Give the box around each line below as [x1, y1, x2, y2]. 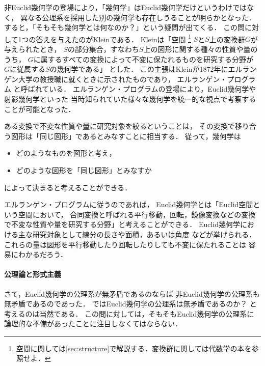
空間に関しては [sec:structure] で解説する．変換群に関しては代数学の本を [16, 343, 252, 353]
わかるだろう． [18, 249, 68, 260]
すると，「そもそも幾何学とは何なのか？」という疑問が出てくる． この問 [4, 22, 245, 33]
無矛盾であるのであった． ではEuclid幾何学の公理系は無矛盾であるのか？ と [4, 298, 257, 309]
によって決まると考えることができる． [4, 182, 132, 192]
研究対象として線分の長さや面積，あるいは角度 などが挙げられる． [32, 229, 256, 239]
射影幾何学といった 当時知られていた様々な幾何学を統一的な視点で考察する [4, 94, 256, 104]
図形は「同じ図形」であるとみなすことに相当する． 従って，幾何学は [11, 130, 241, 141]
